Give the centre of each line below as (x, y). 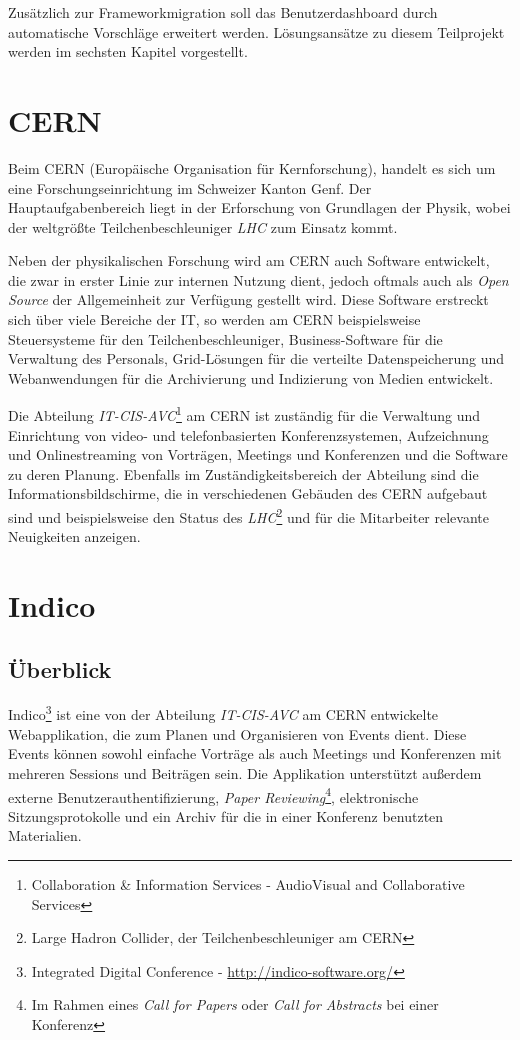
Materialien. (45, 835)
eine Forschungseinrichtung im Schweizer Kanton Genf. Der (190, 187)
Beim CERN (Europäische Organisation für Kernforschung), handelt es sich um (252, 167)
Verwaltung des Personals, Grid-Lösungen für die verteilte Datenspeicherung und (256, 358)
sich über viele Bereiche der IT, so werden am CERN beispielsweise (214, 319)
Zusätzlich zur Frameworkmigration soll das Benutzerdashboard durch (223, 12)
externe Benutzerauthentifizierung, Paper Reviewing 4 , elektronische (213, 795)
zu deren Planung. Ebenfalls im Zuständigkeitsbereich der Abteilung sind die (243, 473)
